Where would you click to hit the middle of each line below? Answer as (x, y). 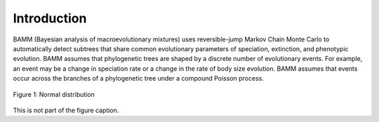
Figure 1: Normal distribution (54, 94)
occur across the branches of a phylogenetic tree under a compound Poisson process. (139, 79)
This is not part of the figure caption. (66, 110)
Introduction (50, 18)
